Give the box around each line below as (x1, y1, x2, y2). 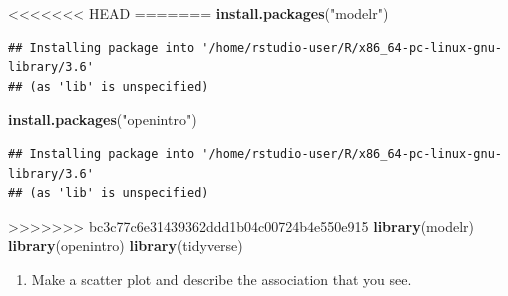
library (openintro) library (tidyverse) (8, 235, 243, 256)
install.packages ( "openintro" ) (8, 109, 197, 130)
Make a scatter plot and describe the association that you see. (31, 268, 412, 289)
